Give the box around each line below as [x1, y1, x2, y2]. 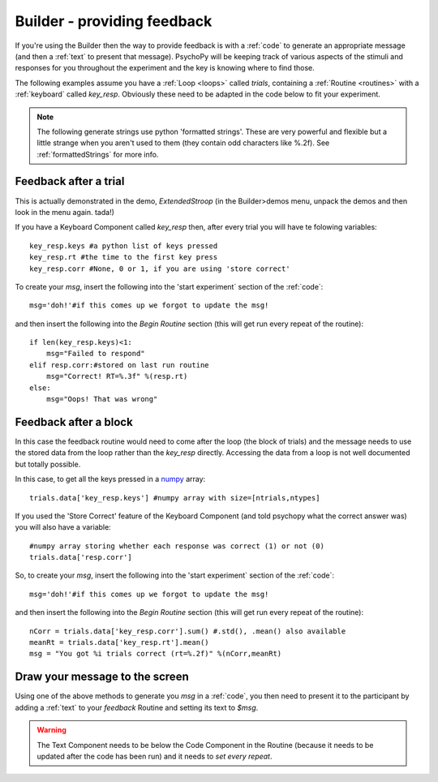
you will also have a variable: [15, 522, 111, 532]
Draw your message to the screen [15, 670, 190, 684]
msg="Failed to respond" [45, 349, 145, 359]
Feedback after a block [15, 415, 133, 429]
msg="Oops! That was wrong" [45, 394, 158, 404]
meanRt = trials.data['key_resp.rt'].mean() [29, 638, 210, 647]
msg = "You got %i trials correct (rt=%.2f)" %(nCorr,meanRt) [29, 649, 282, 659]
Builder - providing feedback [15, 12, 213, 30]
